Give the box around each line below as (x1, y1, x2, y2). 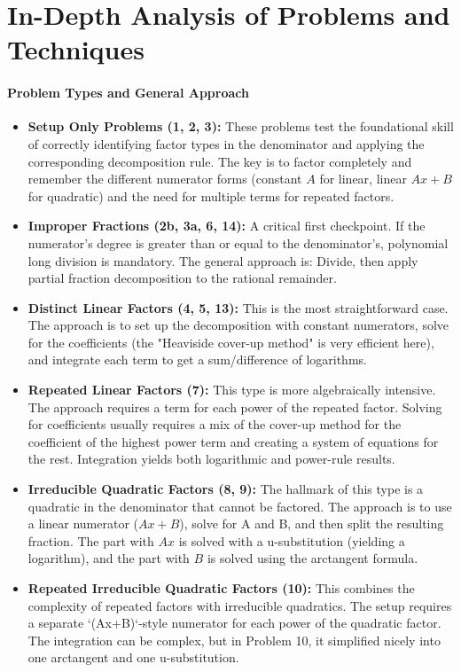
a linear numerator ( (27, 514, 138, 533)
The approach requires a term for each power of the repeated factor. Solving (27, 397, 442, 416)
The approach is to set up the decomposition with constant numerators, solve (27, 316, 449, 334)
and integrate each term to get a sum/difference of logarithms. (27, 350, 367, 369)
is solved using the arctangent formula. (207, 549, 418, 567)
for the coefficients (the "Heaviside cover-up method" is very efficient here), (27, 332, 434, 351)
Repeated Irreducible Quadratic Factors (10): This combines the (27, 579, 415, 598)
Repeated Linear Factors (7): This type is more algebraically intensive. (27, 380, 436, 399)
